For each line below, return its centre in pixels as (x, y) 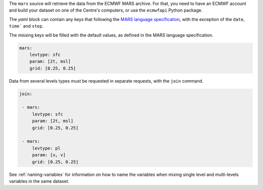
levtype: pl (46, 148)
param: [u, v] (49, 155)
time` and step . (26, 26)
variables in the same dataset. (39, 181)
